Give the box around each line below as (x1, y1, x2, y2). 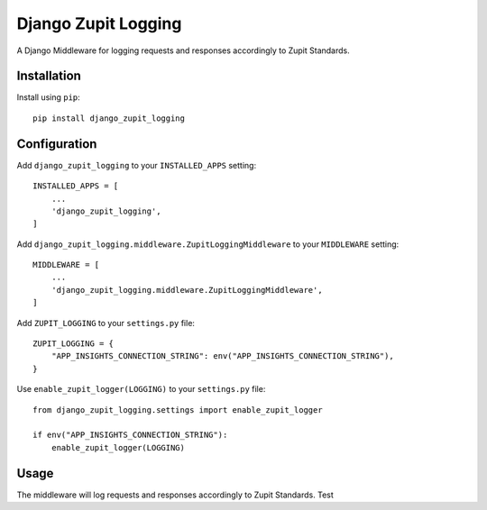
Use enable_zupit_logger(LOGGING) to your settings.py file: (16, 384, 266, 395)
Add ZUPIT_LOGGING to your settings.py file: (16, 317, 196, 328)
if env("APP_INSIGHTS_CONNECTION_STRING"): (32, 430, 228, 441)
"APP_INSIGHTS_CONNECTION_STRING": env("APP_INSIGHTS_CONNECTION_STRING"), (51, 351, 394, 361)
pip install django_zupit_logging (32, 113, 185, 123)
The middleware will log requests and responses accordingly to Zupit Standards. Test (16, 489, 334, 500)
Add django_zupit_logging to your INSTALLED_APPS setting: (16, 159, 257, 170)
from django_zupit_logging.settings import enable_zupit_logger (32, 405, 324, 414)
